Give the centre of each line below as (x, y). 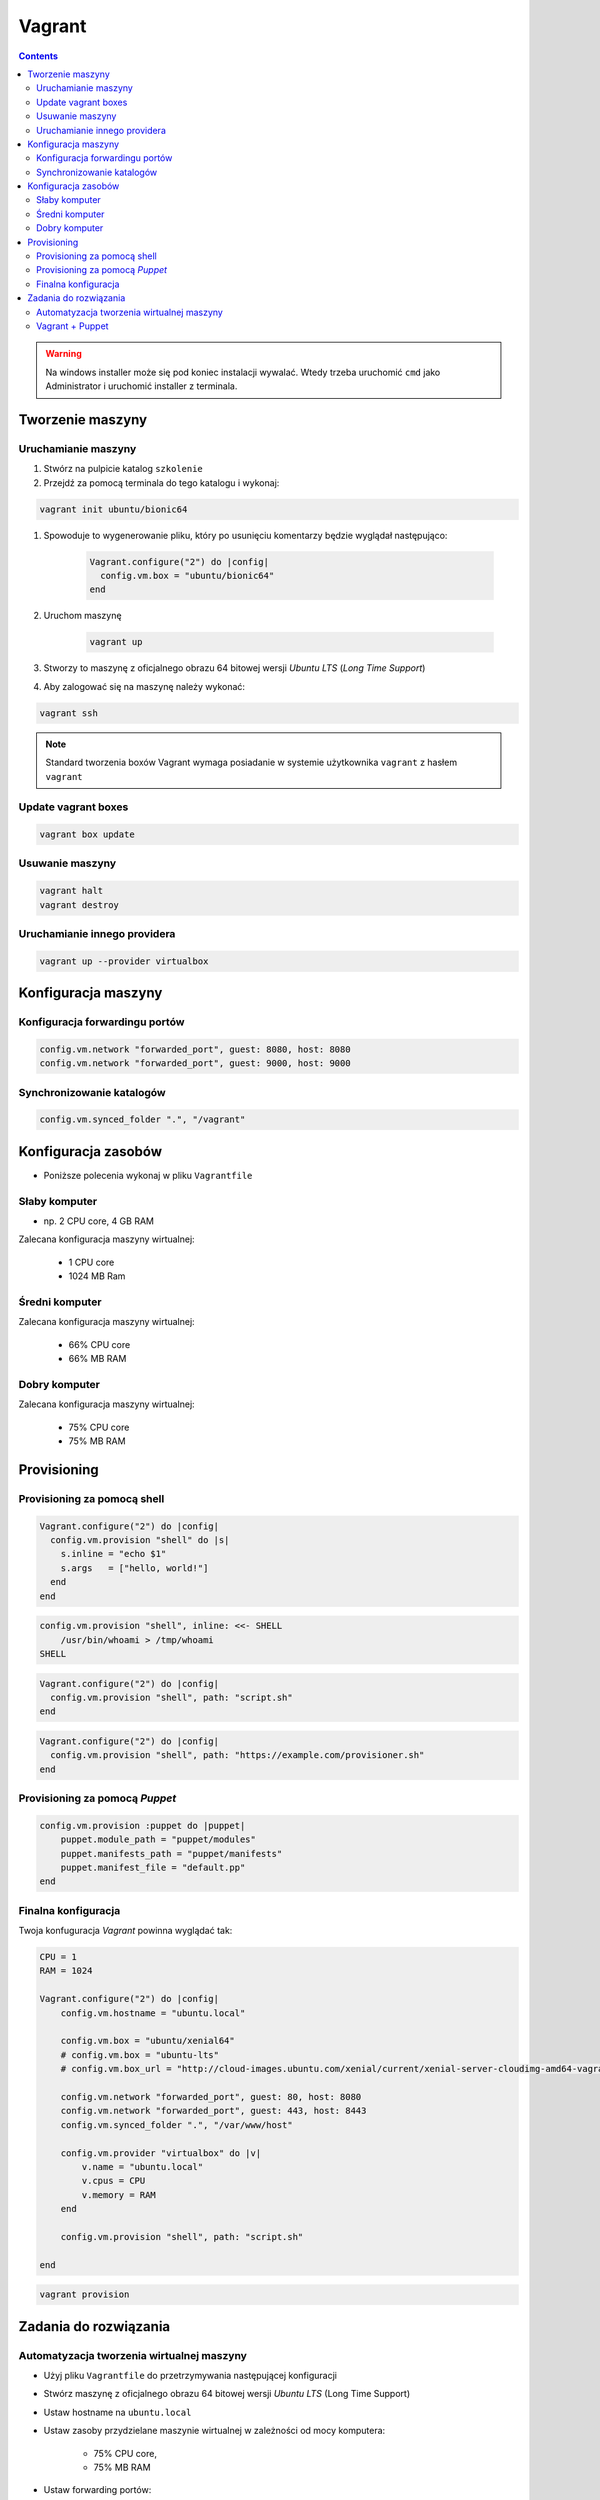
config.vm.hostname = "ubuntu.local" (153, 2013)
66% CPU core (99, 1344)
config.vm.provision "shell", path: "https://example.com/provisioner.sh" (237, 1755)
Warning (63, 354)
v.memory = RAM (119, 2194)
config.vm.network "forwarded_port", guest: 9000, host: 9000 (195, 1063)
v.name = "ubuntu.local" (142, 2166)
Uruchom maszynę (82, 616)
